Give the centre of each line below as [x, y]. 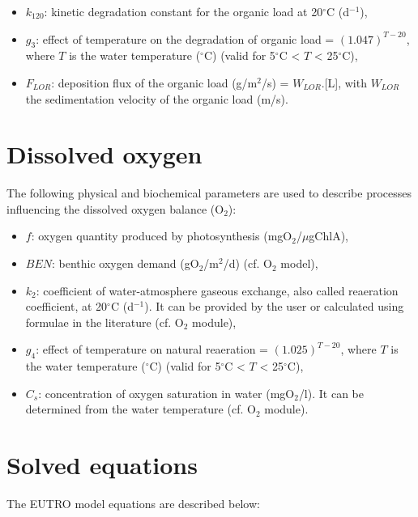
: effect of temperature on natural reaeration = [152, 349]
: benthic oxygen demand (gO [126, 263]
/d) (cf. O [247, 263]
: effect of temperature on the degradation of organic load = [185, 38]
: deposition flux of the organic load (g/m [154, 82]
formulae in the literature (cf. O [104, 322]
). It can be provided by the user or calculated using [274, 306]
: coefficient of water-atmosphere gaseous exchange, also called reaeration [217, 290]
